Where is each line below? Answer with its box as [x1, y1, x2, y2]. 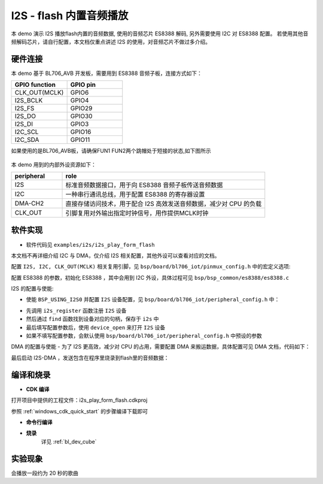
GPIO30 [70, 112, 93, 120]
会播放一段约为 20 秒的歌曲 [11, 469, 79, 476]
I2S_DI [14, 120, 33, 128]
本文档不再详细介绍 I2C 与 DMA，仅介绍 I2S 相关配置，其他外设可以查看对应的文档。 [11, 252, 220, 259]
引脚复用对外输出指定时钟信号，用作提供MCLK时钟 [65, 209, 209, 217]
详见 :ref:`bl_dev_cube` [41, 438, 97, 445]
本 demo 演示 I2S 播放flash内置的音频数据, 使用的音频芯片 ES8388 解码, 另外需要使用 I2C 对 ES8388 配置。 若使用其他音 [11, 30, 309, 37]
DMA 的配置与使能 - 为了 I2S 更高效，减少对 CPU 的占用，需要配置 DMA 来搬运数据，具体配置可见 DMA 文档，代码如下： [11, 343, 310, 350]
